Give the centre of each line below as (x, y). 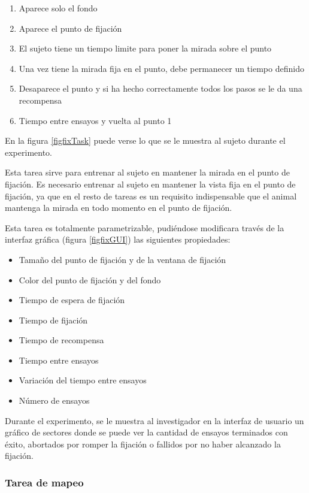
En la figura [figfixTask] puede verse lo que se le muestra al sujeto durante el (145, 140)
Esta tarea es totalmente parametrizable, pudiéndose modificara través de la (145, 227)
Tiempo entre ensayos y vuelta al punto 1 (95, 120)
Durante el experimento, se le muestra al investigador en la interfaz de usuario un (154, 420)
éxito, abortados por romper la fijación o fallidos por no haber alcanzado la (143, 444)
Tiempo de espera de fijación (72, 300)
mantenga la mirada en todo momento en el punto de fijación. (119, 208)
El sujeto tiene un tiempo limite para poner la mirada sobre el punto (145, 48)
